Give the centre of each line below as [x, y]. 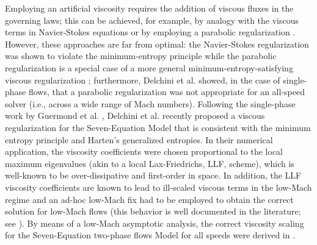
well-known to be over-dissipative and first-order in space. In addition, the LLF [153, 175]
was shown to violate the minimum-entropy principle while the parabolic [141, 56]
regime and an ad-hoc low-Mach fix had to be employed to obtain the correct [149, 199]
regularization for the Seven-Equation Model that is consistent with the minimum [158, 127]
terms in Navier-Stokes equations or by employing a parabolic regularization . [150, 32]
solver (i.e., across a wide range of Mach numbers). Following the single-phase [150, 103]
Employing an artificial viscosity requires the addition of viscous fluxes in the [149, 8]
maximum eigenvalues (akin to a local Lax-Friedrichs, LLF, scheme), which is [150, 163]
